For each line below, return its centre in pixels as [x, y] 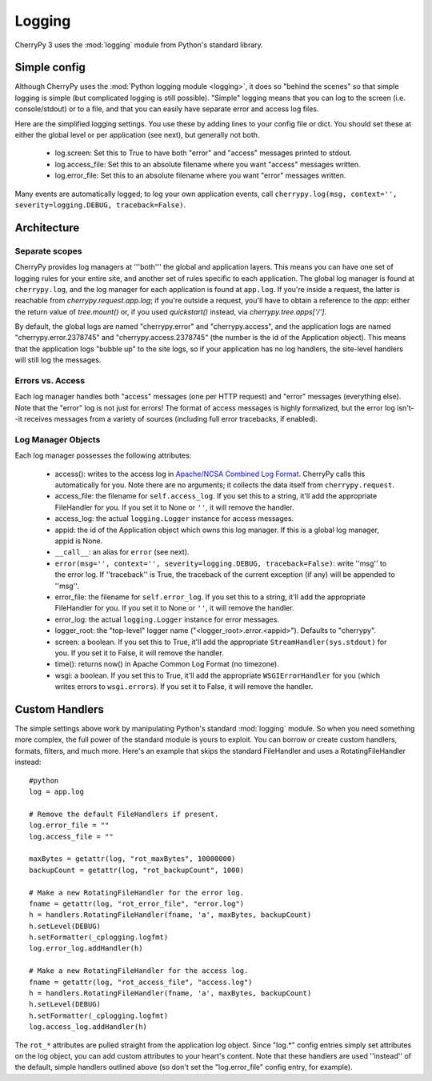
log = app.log [56, 791]
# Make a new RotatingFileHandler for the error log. [136, 893]
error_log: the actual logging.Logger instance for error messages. [167, 619]
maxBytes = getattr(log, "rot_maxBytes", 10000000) [132, 859]
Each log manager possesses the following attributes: [103, 455]
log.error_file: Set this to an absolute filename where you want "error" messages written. [200, 175]
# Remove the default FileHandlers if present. [124, 814]
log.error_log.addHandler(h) [86, 949]
